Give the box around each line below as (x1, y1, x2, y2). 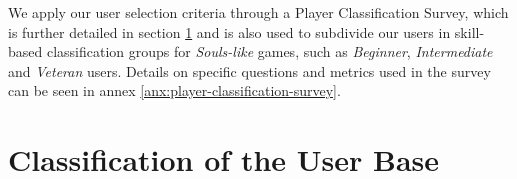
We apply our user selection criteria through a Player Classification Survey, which (8, 2, 509, 22)
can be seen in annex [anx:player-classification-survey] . (8, 80, 341, 101)
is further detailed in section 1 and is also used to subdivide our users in (8, 21, 451, 42)
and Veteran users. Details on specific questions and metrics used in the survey (8, 60, 491, 81)
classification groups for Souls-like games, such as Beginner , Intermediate (46, 41, 493, 62)
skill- (454, 21, 485, 42)
